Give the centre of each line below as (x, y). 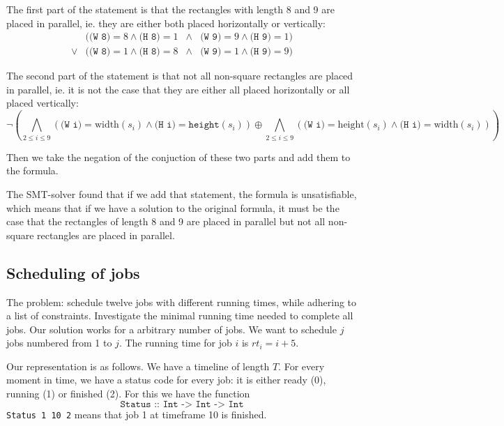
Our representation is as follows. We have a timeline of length (138, 366)
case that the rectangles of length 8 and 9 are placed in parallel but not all (166, 221)
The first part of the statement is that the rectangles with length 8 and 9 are (170, 9)
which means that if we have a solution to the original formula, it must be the (173, 207)
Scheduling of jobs (73, 272)
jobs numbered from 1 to (59, 343)
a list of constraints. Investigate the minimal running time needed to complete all (180, 315)
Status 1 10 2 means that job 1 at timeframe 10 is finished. (137, 414)
